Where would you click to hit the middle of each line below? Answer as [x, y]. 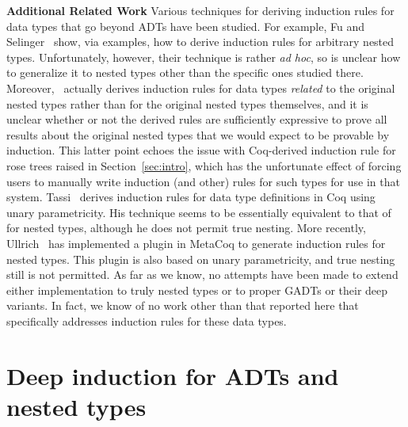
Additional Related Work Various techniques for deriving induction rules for [200, 10]
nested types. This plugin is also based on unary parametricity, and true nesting [201, 259]
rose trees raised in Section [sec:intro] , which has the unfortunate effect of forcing [204, 165]
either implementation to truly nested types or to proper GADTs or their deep [197, 290]
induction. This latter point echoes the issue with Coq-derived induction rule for [201, 150]
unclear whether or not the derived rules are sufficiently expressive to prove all [197, 119]
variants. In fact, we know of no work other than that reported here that [183, 305]
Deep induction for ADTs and [173, 375]
